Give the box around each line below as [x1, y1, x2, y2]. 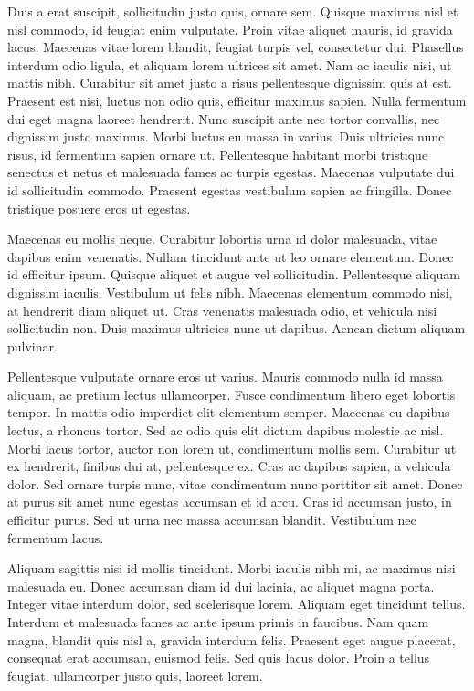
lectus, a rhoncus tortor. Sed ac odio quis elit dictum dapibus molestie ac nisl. [7, 421, 444, 440]
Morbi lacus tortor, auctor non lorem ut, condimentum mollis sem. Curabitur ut [7, 438, 457, 457]
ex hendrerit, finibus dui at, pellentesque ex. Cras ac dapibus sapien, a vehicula [7, 456, 451, 476]
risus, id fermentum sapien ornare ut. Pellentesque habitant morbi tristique [7, 144, 428, 163]
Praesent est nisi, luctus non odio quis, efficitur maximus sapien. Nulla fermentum [7, 90, 467, 110]
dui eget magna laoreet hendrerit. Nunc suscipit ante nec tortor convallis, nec [7, 109, 440, 128]
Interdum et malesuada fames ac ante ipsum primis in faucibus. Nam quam [7, 612, 429, 631]
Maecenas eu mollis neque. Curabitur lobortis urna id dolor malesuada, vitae [7, 229, 437, 248]
